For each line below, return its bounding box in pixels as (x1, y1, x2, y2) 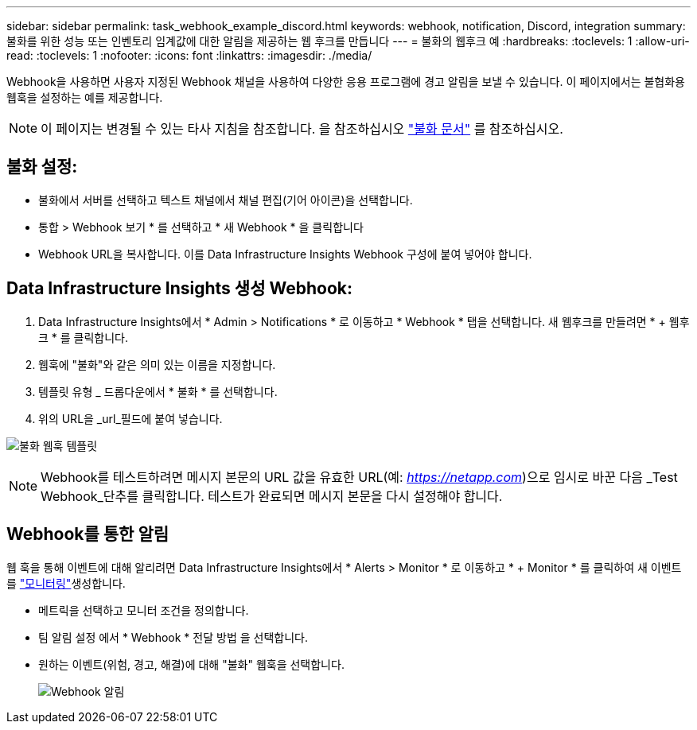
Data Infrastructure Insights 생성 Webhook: (6, 278, 352, 299)
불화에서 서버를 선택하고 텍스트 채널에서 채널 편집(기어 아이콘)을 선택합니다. (38, 192, 413, 207)
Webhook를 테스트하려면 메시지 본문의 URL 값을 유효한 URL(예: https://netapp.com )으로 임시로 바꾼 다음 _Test (41, 468, 678, 485)
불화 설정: (6, 157, 78, 177)
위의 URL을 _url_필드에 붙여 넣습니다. (38, 411, 223, 425)
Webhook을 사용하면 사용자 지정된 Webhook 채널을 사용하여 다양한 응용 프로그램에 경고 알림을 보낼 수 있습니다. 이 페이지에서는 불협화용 (6, 75, 685, 88)
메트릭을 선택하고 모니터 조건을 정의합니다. (38, 603, 249, 617)
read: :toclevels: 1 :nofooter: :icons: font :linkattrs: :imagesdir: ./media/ (6, 49, 372, 62)
